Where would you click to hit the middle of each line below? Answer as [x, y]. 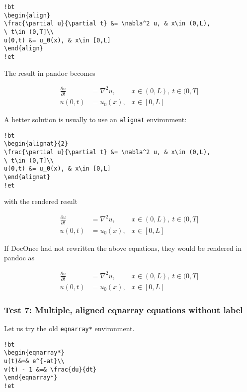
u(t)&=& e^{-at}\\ [34, 361]
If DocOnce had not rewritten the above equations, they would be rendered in [123, 248]
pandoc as [19, 258]
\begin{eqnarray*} [34, 353]
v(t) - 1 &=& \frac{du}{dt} [50, 369]
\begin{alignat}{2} [36, 144]
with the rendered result [41, 201]
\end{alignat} [27, 177]
